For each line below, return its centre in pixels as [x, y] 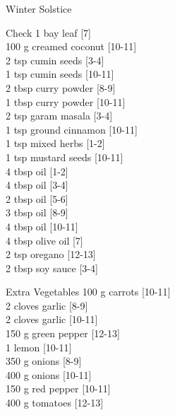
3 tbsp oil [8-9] [37, 212]
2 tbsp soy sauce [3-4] [52, 268]
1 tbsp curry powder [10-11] [66, 101]
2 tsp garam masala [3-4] [59, 116]
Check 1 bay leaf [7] [48, 32]
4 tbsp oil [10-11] [42, 226]
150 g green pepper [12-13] [63, 333]
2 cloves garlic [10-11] [52, 319]
